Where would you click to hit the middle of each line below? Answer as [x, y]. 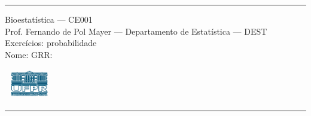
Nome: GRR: [29, 54]
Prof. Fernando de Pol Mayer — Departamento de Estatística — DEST [136, 31]
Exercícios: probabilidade [51, 43]
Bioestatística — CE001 [49, 19]
